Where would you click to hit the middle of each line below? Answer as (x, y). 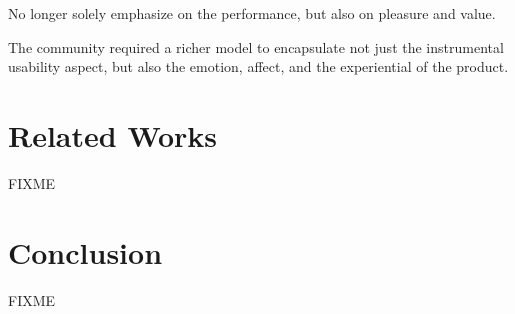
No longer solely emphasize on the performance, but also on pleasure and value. (252, 13)
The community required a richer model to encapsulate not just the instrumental (256, 46)
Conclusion (85, 251)
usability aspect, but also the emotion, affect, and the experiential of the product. (258, 66)
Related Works (113, 134)
